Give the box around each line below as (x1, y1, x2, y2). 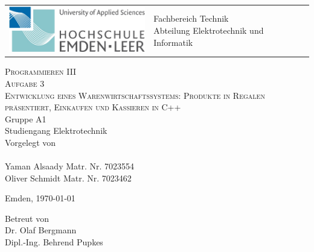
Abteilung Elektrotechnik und (153, 24, 264, 36)
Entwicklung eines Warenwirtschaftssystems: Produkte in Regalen (5, 89, 265, 101)
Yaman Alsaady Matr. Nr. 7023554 (5, 160, 135, 172)
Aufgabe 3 (5, 77, 45, 89)
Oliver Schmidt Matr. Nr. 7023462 (5, 171, 132, 184)
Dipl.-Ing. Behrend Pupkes (5, 236, 103, 248)
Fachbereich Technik (153, 12, 229, 25)
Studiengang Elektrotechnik (5, 124, 107, 137)
